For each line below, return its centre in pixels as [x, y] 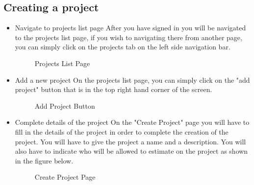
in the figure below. [44, 160]
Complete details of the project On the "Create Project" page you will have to [132, 122]
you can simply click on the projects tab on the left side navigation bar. [123, 47]
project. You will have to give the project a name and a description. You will [130, 141]
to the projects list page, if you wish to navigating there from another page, [128, 37]
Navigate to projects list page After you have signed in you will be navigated [130, 28]
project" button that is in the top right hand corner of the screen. [114, 89]
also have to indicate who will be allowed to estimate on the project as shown [131, 151]
